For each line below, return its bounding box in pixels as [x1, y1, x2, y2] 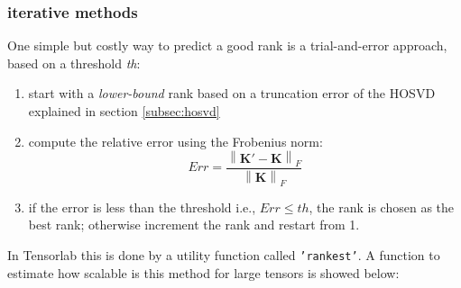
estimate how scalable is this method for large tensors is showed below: [7, 263, 400, 282]
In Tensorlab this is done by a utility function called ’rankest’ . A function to [7, 245, 440, 264]
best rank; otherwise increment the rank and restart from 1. [28, 215, 360, 234]
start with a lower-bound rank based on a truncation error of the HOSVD [28, 84, 436, 103]
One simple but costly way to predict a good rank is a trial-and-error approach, [7, 36, 447, 55]
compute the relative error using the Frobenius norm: [28, 131, 323, 150]
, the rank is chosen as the [309, 197, 455, 216]
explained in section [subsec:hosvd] [28, 102, 220, 120]
